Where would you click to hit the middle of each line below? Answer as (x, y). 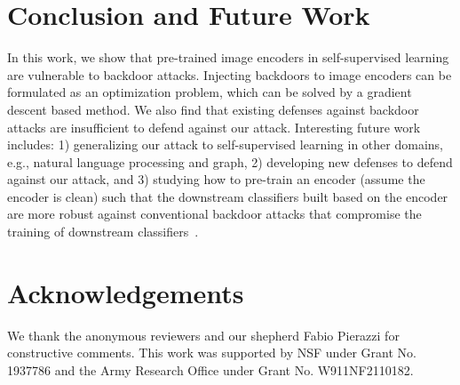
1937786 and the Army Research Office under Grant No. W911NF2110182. (210, 369)
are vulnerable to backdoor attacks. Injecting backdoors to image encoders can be (230, 74)
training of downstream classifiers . (103, 232)
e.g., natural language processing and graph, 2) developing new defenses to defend (230, 161)
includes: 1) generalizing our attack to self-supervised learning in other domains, (225, 144)
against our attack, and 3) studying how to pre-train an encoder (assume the (216, 179)
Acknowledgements (126, 292)
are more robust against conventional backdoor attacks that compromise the (214, 214)
